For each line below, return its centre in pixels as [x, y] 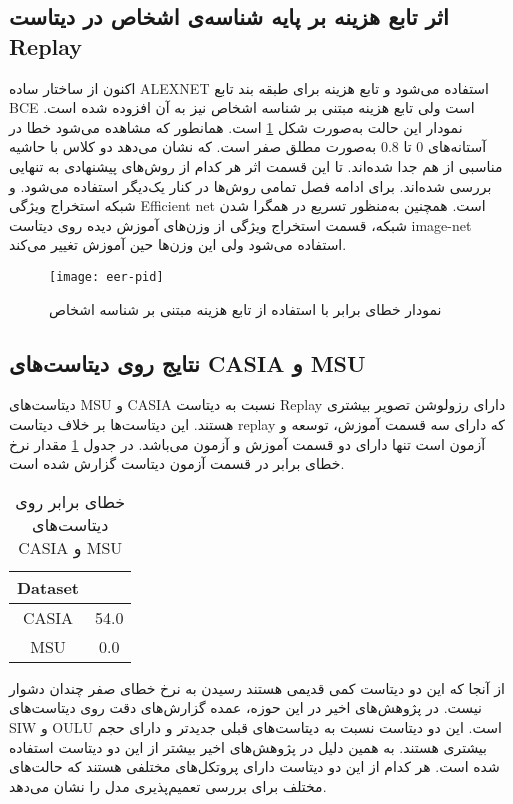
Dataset [48, 587]
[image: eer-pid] [106, 276]
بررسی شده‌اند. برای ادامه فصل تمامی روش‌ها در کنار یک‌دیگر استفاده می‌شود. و [250, 185]
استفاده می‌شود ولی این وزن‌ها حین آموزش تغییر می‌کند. [178, 244]
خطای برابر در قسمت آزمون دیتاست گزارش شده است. [177, 463]
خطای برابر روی [70, 501]
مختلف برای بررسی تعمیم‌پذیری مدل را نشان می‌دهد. [168, 785]
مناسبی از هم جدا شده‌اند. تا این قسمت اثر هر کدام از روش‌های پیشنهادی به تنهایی [256, 165]
